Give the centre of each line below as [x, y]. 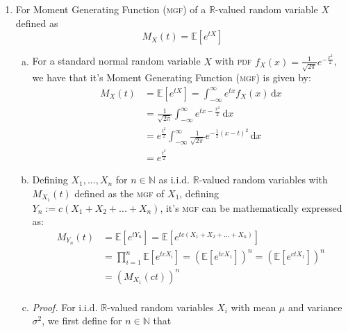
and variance [315, 307]
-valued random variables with [263, 180]
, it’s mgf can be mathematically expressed [251, 207]
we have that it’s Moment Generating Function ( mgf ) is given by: [172, 77]
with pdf [233, 61]
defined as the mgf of [119, 193]
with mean [254, 307]
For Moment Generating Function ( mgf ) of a [111, 9]
